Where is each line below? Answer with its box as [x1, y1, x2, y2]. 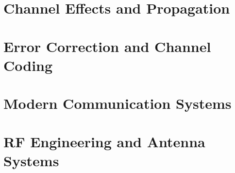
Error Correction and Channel [3, 36, 211, 56]
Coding [3, 55, 53, 75]
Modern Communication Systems [3, 93, 232, 113]
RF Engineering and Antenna [3, 131, 205, 151]
